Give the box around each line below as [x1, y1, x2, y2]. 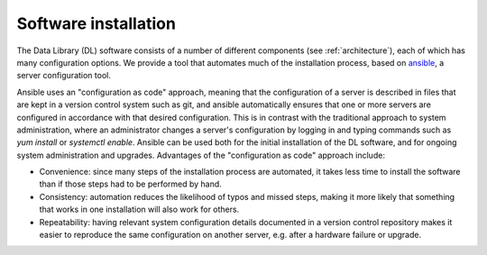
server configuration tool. [16, 70, 112, 81]
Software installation [16, 14, 176, 33]
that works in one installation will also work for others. [39, 204, 240, 215]
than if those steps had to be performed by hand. [39, 178, 223, 189]
